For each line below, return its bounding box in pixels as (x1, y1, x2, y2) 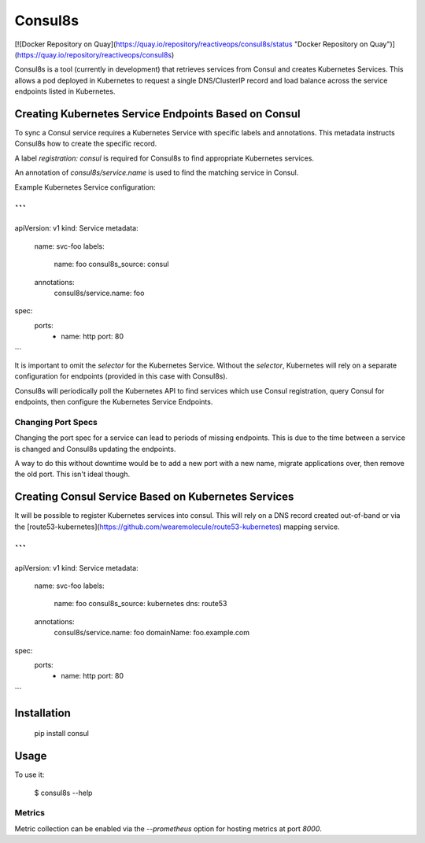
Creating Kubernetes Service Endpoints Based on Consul (14, 107, 301, 120)
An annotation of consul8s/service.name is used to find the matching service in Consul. (14, 168, 299, 177)
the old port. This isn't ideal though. (14, 469, 130, 479)
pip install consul (34, 729, 90, 738)
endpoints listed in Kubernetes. (14, 87, 116, 96)
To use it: (14, 770, 45, 779)
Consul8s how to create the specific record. (14, 139, 157, 149)
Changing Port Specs (14, 416, 98, 427)
